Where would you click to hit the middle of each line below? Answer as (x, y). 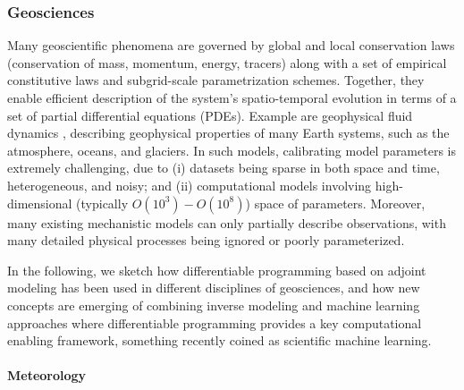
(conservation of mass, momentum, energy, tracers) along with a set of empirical (227, 62)
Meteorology (47, 375)
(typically (102, 203)
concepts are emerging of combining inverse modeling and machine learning (214, 305)
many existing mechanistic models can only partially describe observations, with (227, 222)
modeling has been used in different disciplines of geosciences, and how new (214, 288)
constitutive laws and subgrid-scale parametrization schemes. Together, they (216, 80)
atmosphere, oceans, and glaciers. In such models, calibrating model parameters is (232, 150)
